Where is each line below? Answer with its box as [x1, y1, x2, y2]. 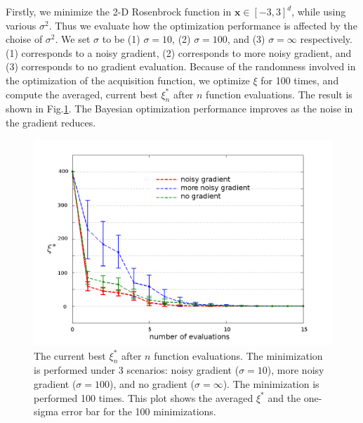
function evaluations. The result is [206, 86, 352, 101]
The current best [34, 348, 106, 363]
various [6, 18, 37, 32]
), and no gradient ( [109, 377, 194, 391]
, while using [291, 4, 346, 18]
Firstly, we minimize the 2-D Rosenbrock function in [6, 4, 232, 18]
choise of [6, 32, 43, 46]
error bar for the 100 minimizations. [61, 404, 216, 419]
